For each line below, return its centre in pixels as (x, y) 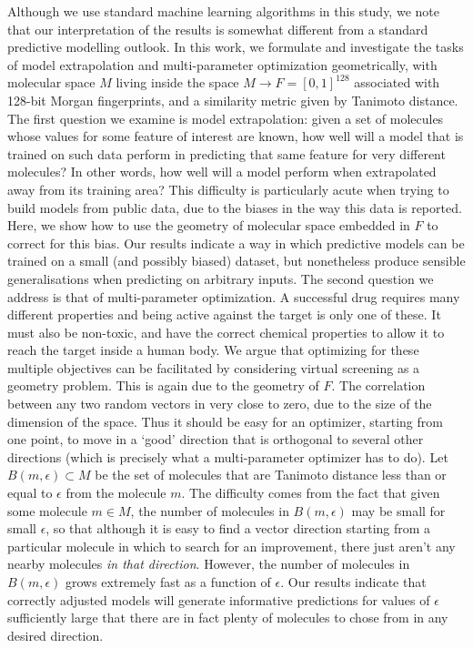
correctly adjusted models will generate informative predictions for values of (219, 599)
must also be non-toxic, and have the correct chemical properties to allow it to (226, 332)
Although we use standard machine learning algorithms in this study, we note (223, 11)
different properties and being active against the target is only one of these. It (224, 314)
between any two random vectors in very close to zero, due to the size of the (220, 404)
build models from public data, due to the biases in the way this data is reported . (235, 207)
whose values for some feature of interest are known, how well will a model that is (236, 136)
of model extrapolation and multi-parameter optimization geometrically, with (222, 64)
